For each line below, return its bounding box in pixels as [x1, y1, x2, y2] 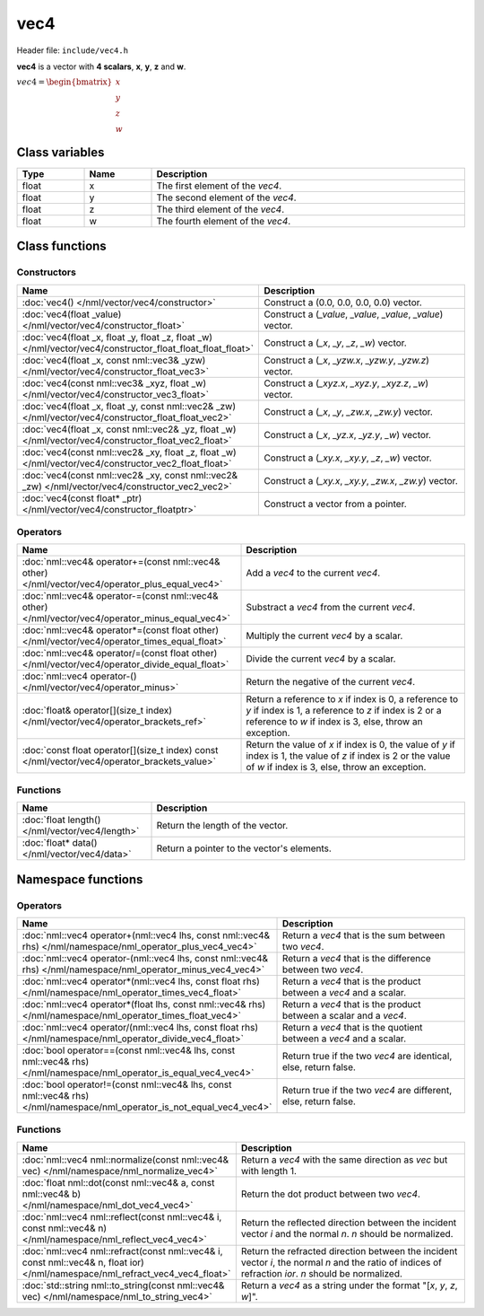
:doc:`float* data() [22, 837, 98, 849]
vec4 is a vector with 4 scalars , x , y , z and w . [16, 61, 186, 72]
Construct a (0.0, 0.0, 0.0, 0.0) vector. [264, 296, 423, 309]
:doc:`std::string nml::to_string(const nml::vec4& [22, 1279, 225, 1292]
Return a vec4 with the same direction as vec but [240, 1154, 448, 1166]
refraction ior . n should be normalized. [240, 1267, 403, 1279]
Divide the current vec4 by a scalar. [246, 653, 396, 665]
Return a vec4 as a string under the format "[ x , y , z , [240, 1279, 458, 1292]
